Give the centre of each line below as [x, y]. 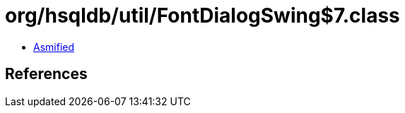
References [46, 74]
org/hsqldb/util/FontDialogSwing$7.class [202, 16]
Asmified [54, 47]
